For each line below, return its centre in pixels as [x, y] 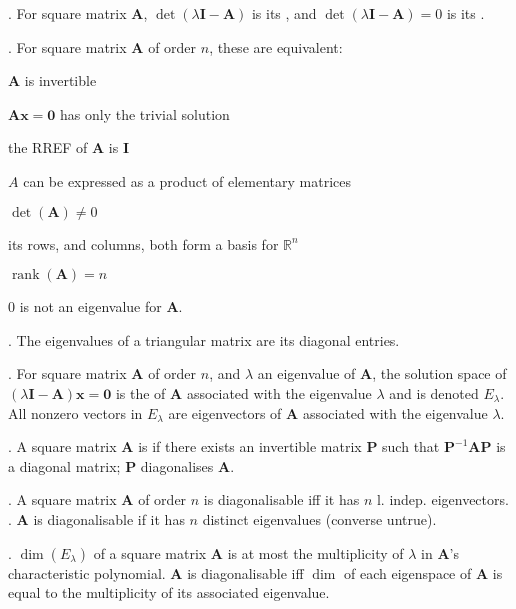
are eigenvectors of [225, 412]
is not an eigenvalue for [90, 306]
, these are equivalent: [276, 46]
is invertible [60, 80]
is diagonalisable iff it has [281, 499]
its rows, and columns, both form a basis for [143, 243]
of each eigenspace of [408, 572]
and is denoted [434, 392]
